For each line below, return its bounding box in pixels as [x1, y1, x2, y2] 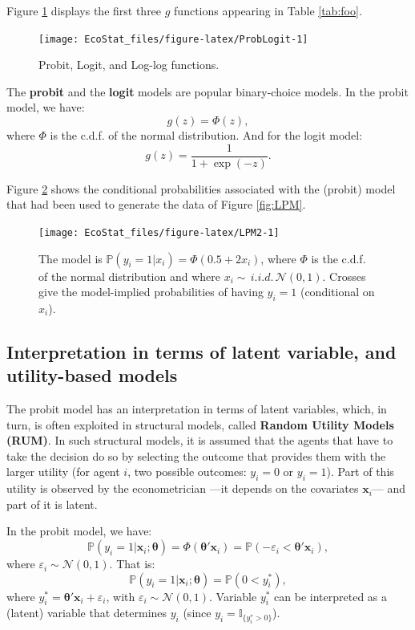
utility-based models [6, 363, 178, 388]
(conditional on [300, 283, 375, 300]
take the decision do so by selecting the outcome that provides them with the [6, 447, 386, 464]
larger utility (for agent [6, 463, 120, 480]
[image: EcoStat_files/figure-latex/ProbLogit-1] [38, 33, 308, 45]
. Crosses [322, 267, 366, 284]
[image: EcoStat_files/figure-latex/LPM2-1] [38, 226, 280, 238]
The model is [38, 250, 103, 266]
